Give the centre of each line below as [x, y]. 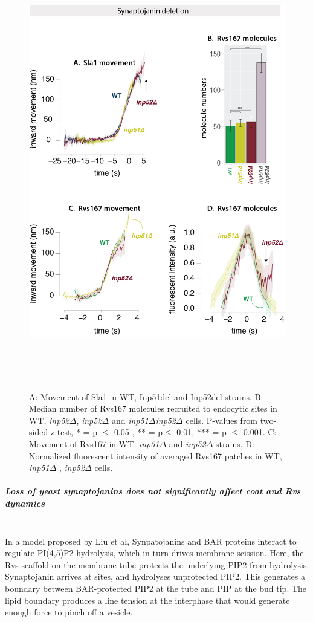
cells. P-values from [222, 420]
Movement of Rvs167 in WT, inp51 [94, 444]
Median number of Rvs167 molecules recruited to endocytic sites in [153, 408]
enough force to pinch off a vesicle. [69, 612]
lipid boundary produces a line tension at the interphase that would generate [147, 600]
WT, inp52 [49, 420]
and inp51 [130, 420]
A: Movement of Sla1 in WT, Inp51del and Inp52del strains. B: [146, 396]
